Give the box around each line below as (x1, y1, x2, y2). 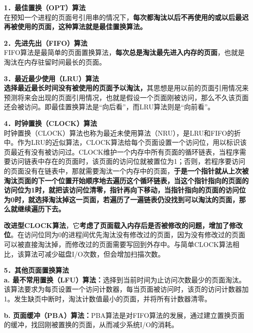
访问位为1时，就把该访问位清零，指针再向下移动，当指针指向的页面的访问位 (4, 185, 246, 195)
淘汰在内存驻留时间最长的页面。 (4, 56, 106, 67)
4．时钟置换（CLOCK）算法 (4, 118, 97, 128)
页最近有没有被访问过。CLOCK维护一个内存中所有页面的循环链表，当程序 (4, 146, 239, 157)
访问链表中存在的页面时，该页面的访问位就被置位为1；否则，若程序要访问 (10, 156, 245, 166)
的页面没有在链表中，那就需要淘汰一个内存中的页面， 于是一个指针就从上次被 (4, 165, 249, 175)
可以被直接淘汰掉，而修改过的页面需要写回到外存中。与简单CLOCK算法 (4, 239, 233, 249)
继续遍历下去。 (17, 204, 65, 214)
